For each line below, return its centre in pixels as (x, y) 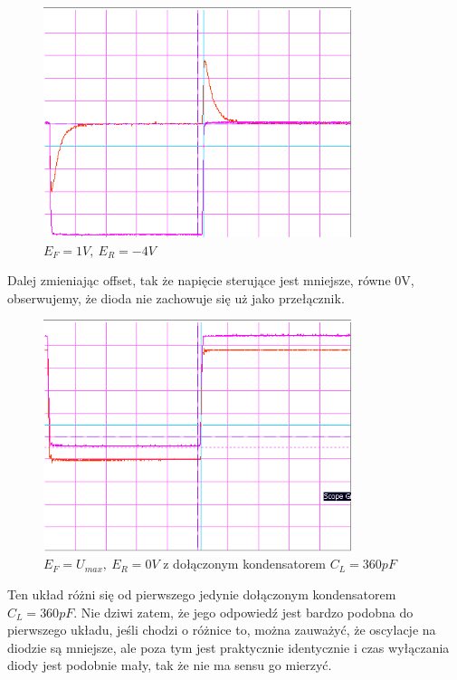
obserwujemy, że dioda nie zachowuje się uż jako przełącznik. (176, 297)
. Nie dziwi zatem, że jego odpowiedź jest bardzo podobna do (243, 612)
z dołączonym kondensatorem (245, 564)
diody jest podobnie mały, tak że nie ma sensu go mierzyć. (170, 665)
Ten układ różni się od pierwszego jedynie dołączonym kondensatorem (202, 594)
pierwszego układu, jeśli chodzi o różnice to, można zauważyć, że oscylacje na (222, 630)
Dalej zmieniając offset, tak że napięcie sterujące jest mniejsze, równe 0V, (211, 280)
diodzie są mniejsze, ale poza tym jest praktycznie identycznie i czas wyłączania (228, 647)
